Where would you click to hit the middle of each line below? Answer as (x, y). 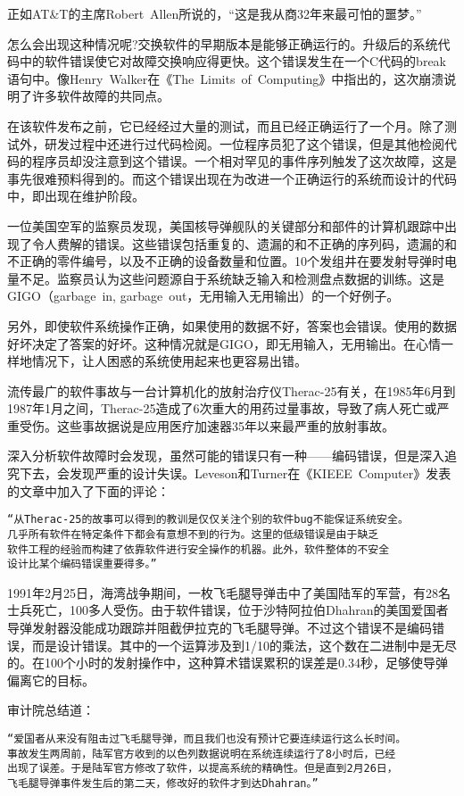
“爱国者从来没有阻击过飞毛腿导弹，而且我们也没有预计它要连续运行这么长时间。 (207, 739)
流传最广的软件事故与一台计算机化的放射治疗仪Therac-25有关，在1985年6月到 (232, 390)
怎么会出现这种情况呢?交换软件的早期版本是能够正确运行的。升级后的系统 (223, 43)
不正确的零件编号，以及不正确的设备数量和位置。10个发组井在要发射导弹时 (226, 261)
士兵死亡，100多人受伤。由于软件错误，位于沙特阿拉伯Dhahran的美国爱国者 (228, 610)
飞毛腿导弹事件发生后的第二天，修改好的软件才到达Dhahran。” (163, 784)
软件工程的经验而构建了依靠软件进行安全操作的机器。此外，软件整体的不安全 (199, 549)
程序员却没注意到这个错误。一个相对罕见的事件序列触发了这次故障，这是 (244, 161)
